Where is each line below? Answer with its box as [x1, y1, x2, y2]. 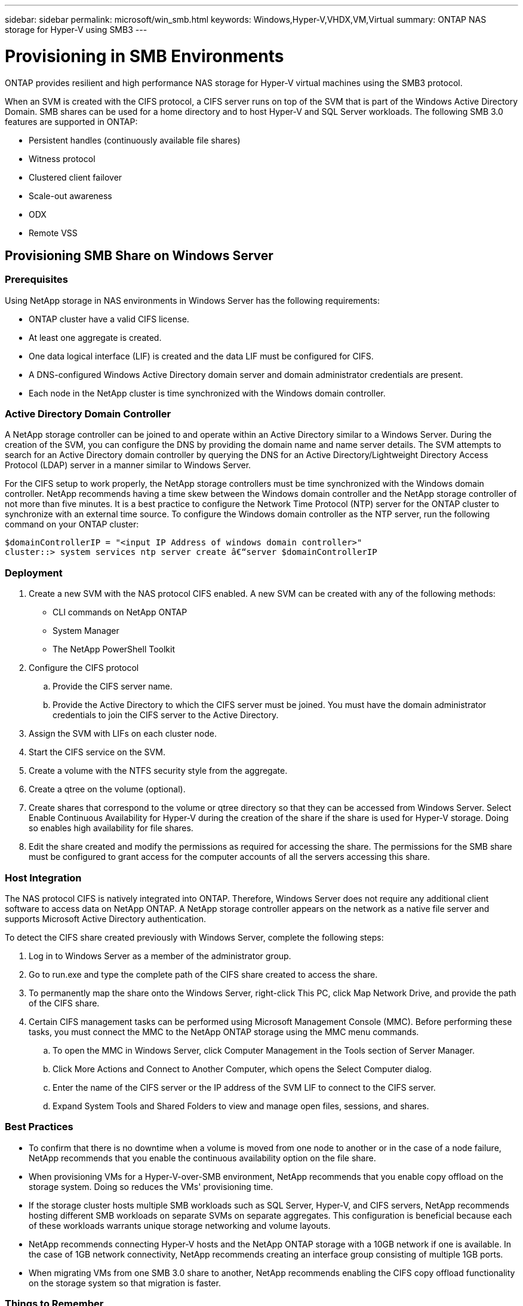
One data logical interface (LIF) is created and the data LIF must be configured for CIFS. [29, 350, 374, 361]
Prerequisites [5, 273, 68, 286]
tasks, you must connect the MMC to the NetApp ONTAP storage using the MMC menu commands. [29, 1026, 419, 1037]
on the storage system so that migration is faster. [29, 1277, 221, 1288]
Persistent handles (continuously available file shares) [29, 135, 241, 145]
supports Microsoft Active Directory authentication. [5, 913, 207, 924]
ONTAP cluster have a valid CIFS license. [29, 313, 189, 324]
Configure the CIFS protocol [29, 663, 139, 673]
